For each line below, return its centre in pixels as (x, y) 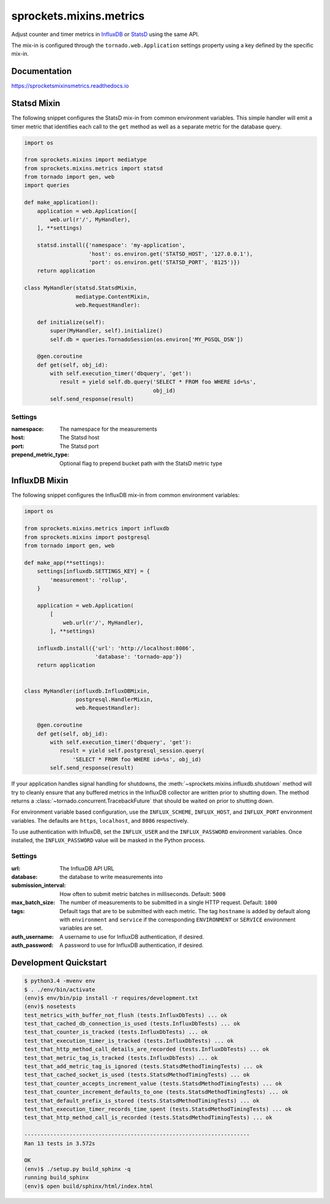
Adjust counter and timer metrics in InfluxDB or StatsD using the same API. (105, 34)
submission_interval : (39, 885)
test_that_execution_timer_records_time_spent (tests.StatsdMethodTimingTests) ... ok (158, 1109)
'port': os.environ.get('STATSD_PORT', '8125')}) (165, 262)
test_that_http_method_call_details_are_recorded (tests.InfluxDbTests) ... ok (147, 1049)
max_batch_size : (33, 903)
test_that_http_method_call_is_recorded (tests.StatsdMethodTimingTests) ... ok (148, 1118)
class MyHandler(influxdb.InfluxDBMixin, (87, 691)
